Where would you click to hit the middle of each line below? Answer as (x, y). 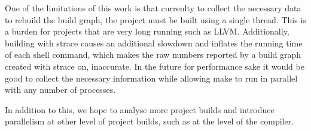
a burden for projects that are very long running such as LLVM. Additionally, (147, 31)
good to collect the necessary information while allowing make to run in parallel (151, 78)
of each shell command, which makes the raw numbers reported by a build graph (153, 54)
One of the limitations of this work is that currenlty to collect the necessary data (153, 8)
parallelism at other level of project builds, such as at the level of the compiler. (150, 121)
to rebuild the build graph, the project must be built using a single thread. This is (155, 19)
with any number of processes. (60, 90)
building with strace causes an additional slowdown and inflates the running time (154, 43)
